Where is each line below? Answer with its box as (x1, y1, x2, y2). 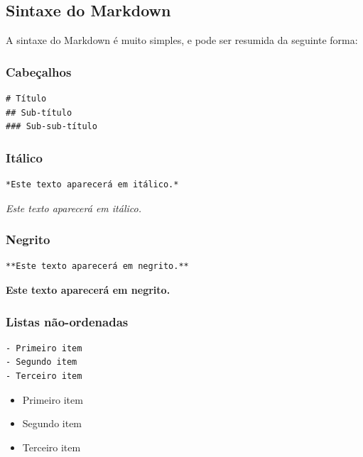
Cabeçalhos (6, 62, 72, 80)
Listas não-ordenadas (6, 312, 129, 330)
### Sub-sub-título (6, 121, 97, 132)
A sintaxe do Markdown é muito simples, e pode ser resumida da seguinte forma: (6, 33, 358, 48)
